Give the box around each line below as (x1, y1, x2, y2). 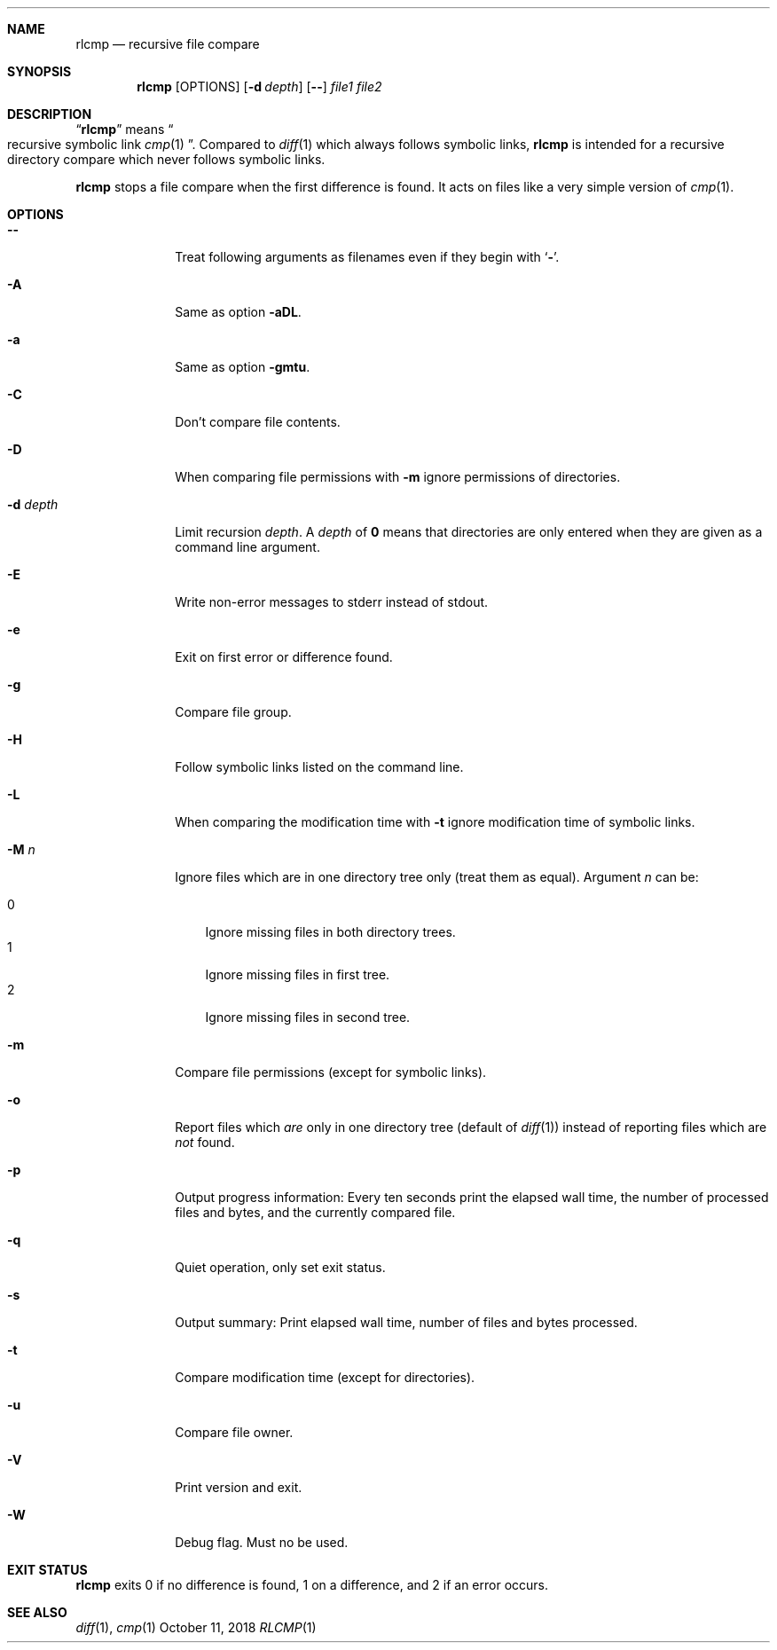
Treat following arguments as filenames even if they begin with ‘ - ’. (175, 249, 560, 264)
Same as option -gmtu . (175, 359, 310, 374)
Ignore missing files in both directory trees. (205, 924, 456, 939)
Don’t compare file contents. (175, 414, 341, 429)
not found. (175, 1135, 235, 1150)
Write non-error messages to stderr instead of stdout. (175, 594, 489, 609)
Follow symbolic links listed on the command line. (175, 759, 464, 774)
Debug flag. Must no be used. (175, 1535, 349, 1550)
